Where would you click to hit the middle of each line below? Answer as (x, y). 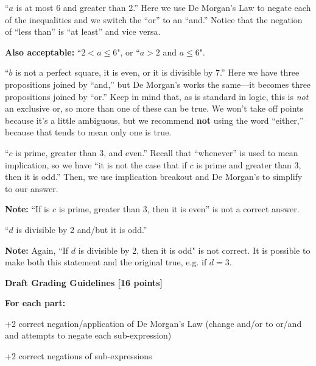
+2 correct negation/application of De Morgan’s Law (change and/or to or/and (153, 323)
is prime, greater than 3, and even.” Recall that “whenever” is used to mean (157, 152)
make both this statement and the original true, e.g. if (106, 262)
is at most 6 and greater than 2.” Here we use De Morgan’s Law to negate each (163, 7)
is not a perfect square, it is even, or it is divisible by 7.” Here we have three (157, 72)
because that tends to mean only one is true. (88, 132)
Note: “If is (27, 209)
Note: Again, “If (37, 250)
